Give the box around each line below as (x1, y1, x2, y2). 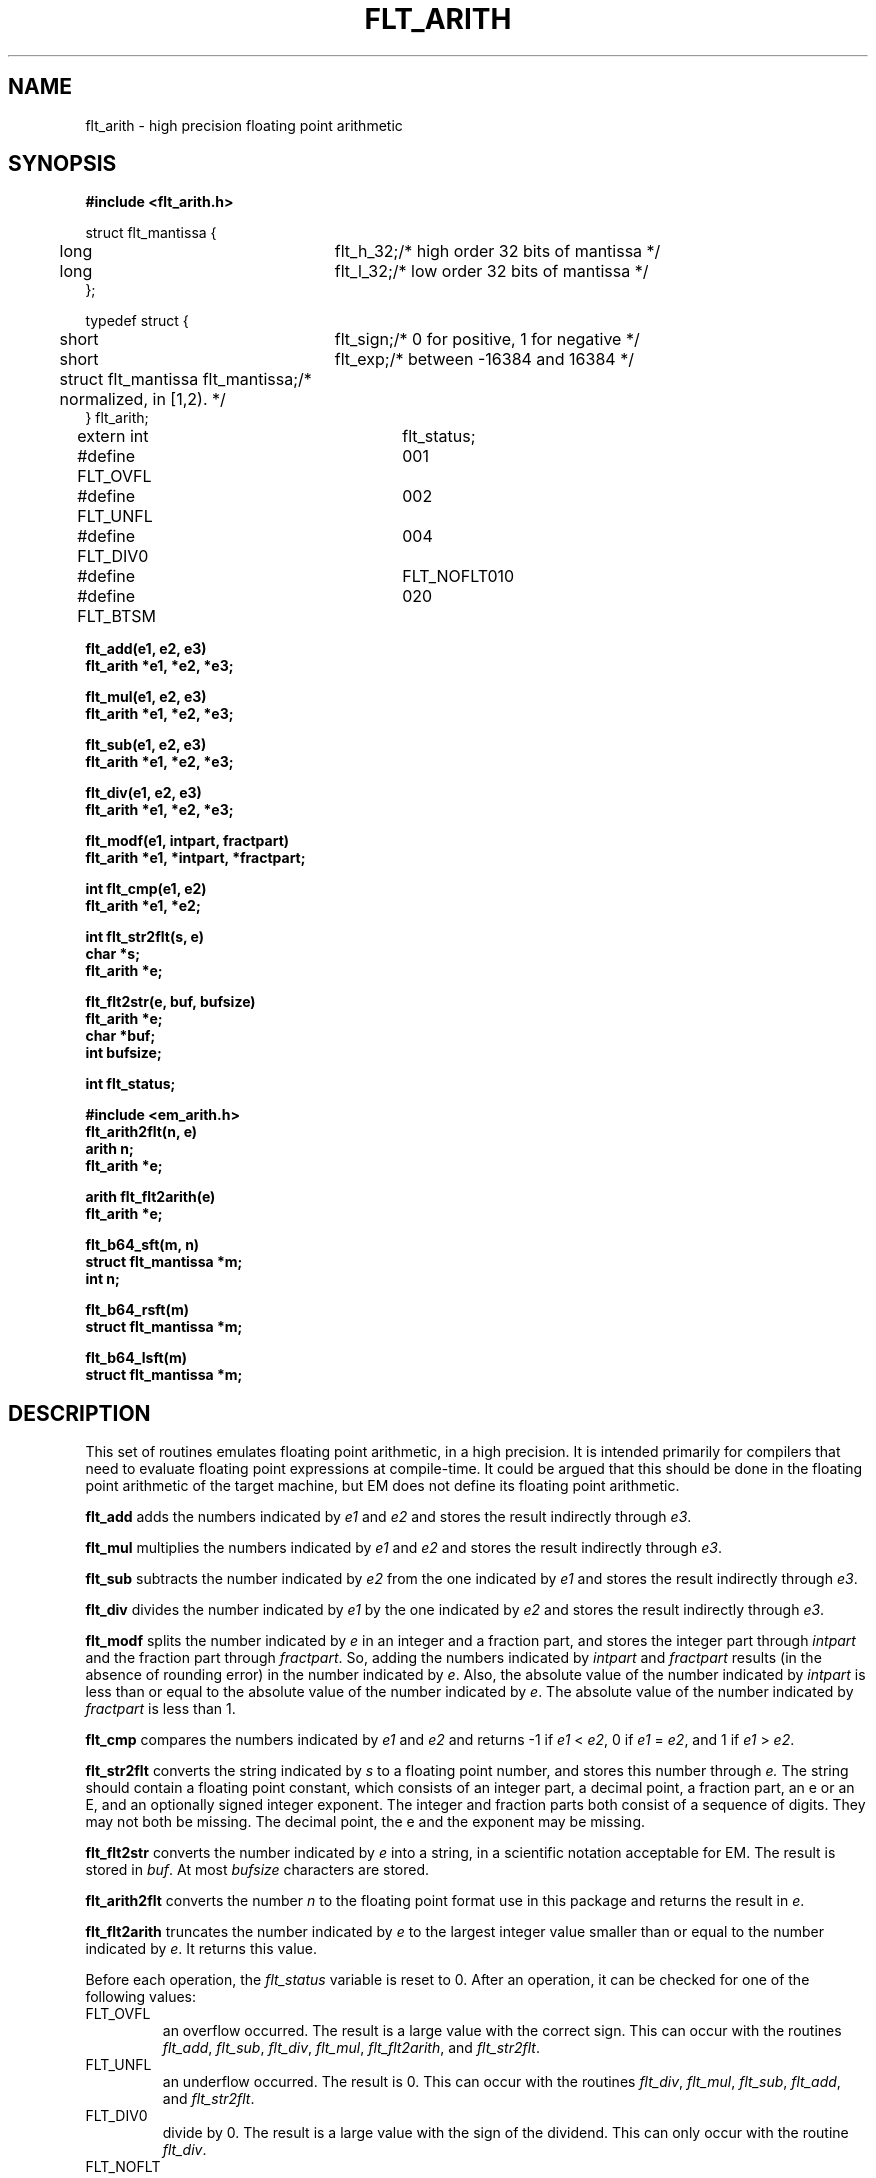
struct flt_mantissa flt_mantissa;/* (59, 369, 312, 390)
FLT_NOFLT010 (402, 566, 515, 587)
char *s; (85, 945, 140, 963)
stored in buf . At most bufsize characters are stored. (85, 1861, 430, 1879)
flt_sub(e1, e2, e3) (85, 736, 207, 754)
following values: (85, 1988, 197, 2006)
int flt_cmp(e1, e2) (85, 880, 207, 898)
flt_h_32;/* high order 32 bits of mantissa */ (334, 241, 661, 262)
